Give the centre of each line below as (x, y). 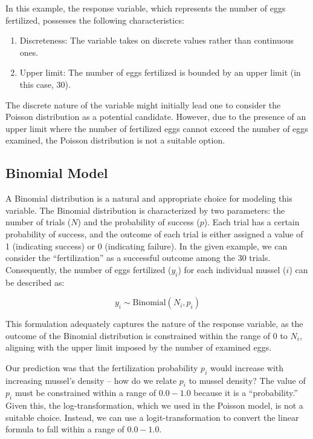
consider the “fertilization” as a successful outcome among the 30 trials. (138, 258)
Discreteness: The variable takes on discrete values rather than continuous (156, 40)
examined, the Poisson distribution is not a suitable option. (115, 140)
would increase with (247, 367)
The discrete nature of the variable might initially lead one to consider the (143, 104)
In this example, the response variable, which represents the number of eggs (146, 8)
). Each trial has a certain (252, 222)
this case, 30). (45, 84)
